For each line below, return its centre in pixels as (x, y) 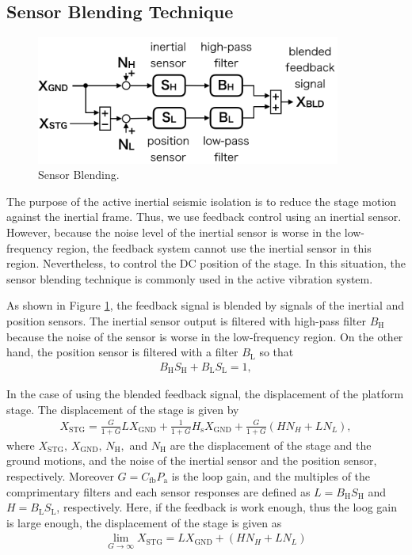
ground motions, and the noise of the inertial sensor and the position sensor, (192, 460)
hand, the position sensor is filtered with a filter (122, 352)
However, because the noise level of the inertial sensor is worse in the (174, 232)
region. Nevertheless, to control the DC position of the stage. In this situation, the (206, 263)
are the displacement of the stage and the (271, 445)
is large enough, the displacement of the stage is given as (144, 522)
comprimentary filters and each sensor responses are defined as (158, 491)
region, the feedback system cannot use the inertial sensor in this (214, 247)
